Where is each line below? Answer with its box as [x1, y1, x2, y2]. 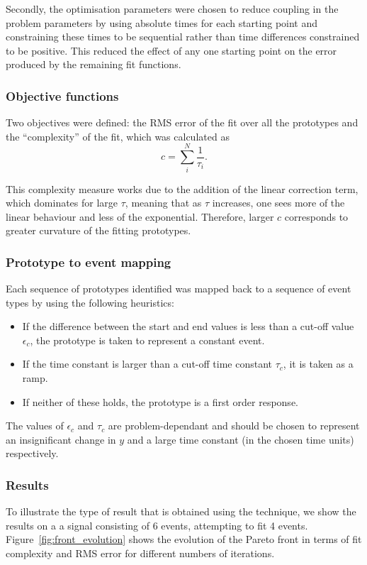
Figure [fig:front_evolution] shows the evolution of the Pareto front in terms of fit [6, 532, 362, 547]
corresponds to [284, 209, 349, 224]
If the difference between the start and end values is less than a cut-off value [22, 319, 354, 334]
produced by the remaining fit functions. [6, 57, 181, 72]
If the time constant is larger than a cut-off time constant [22, 356, 273, 371]
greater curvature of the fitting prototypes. [6, 223, 191, 238]
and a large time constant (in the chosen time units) [127, 432, 354, 446]
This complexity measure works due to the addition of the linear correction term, [6, 181, 358, 196]
